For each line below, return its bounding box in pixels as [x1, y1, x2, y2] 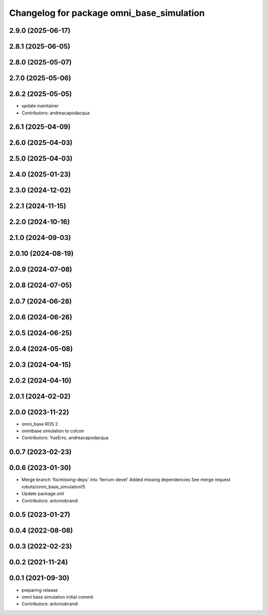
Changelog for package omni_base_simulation [9, 7, 205, 18]
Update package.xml [21, 491, 65, 497]
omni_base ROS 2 [21, 421, 58, 427]
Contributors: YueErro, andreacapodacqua [21, 435, 109, 441]
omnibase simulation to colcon [21, 428, 84, 434]
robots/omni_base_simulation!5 [21, 483, 85, 489]
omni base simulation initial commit [21, 594, 94, 600]
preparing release [21, 587, 58, 593]
